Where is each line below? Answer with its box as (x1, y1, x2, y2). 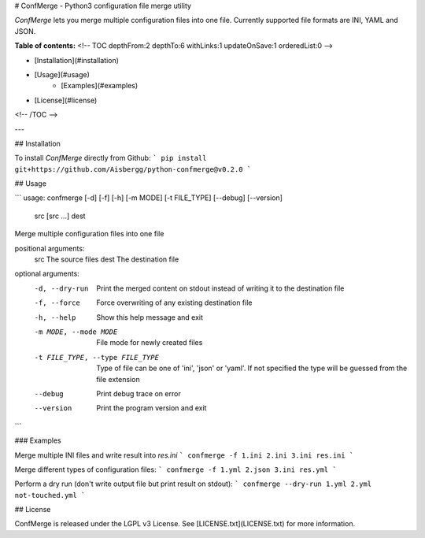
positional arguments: (14, 243, 85, 253)
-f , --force (34, 299, 80, 307)
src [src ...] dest (34, 211, 86, 221)
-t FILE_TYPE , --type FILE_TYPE (34, 353, 159, 362)
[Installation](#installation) (34, 55, 120, 65)
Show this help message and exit (96, 312, 204, 322)
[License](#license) (34, 95, 98, 105)
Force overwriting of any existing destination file (96, 298, 253, 307)
